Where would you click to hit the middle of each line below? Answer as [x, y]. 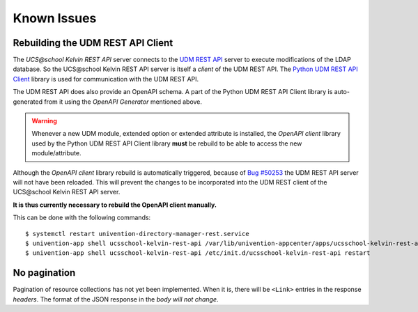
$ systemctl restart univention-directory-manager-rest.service [138, 234]
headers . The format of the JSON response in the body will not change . [116, 299]
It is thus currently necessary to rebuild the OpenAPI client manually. [115, 205]
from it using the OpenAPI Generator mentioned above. [123, 102]
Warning [44, 121]
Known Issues [55, 18]
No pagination [44, 273]
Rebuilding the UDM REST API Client [93, 43]
